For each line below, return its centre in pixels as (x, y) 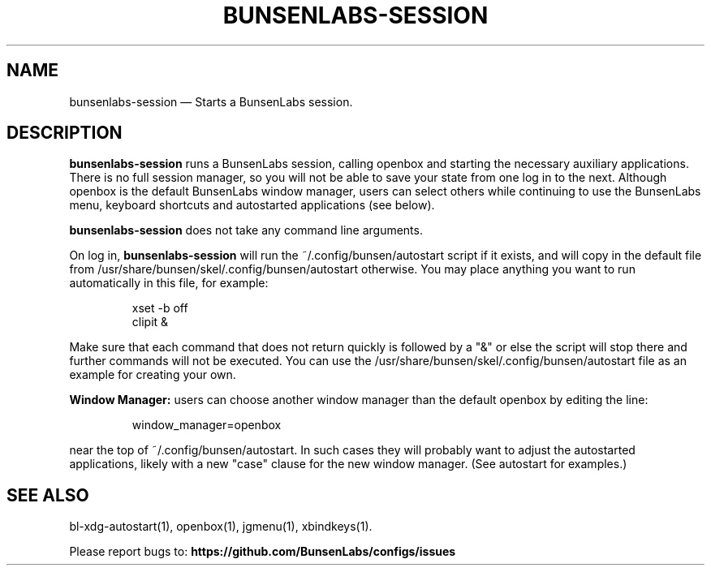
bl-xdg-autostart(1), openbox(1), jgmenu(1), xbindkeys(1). (221, 527)
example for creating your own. (153, 375)
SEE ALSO (48, 495)
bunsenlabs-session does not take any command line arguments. (246, 230)
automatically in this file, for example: (169, 283)
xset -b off (160, 308)
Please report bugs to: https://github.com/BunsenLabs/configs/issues (263, 552)
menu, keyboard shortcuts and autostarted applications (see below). (252, 205)
